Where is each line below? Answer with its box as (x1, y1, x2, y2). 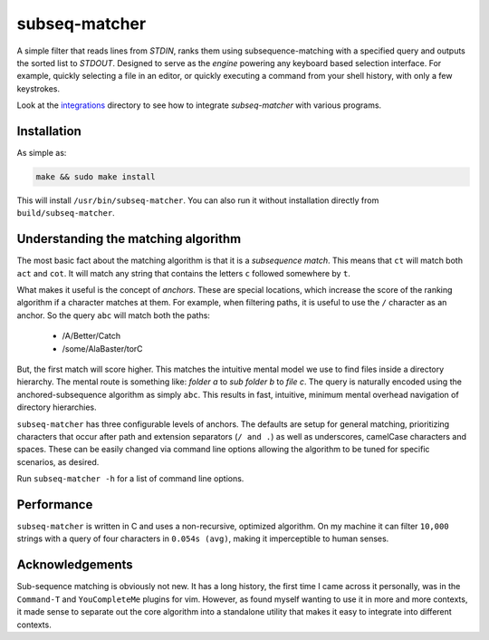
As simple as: (16, 148, 67, 159)
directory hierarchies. (16, 402, 97, 412)
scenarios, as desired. (16, 456, 100, 467)
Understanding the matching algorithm (16, 231, 242, 247)
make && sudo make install (35, 172, 156, 181)
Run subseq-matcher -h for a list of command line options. (16, 473, 244, 484)
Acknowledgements (16, 558, 133, 573)
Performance (16, 497, 93, 512)
